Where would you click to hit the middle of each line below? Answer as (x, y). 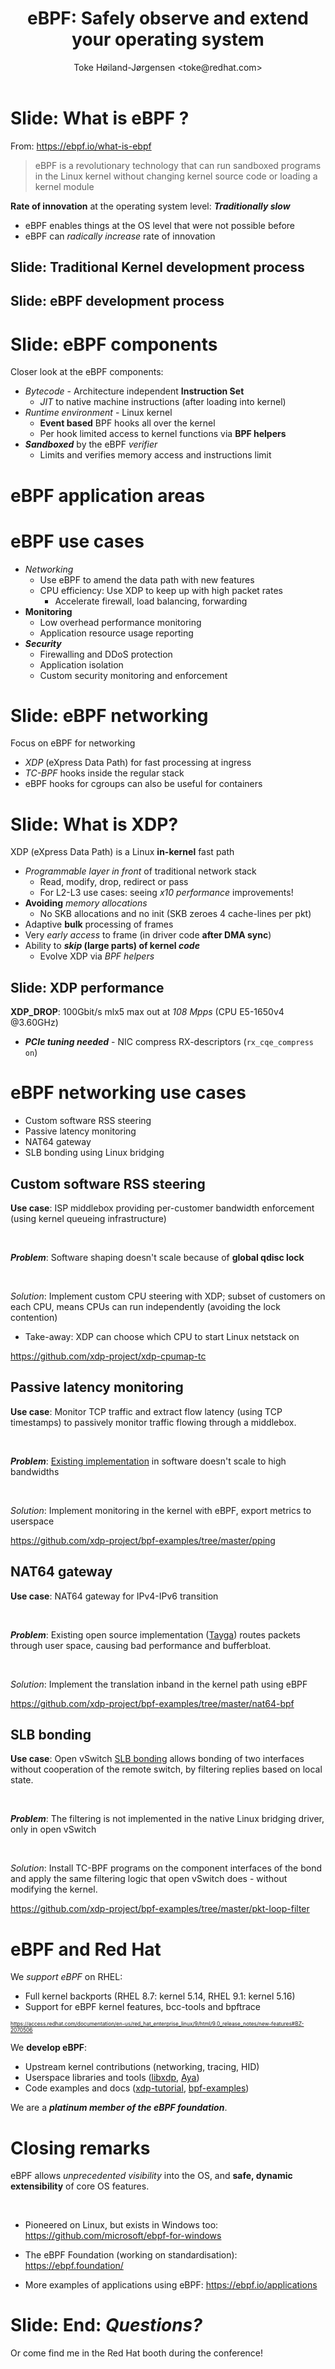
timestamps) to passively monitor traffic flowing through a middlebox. (153, 1422)
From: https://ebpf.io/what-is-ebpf (81, 146)
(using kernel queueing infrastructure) (88, 1218)
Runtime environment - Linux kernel (98, 413)
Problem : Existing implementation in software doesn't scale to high (148, 1461)
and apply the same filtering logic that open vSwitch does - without (149, 1879)
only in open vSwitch (53, 1829)
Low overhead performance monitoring (120, 622)
